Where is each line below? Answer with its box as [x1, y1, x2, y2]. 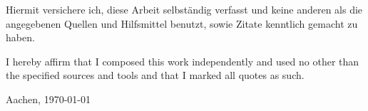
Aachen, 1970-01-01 [6, 91, 91, 106]
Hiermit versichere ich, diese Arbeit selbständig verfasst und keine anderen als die [6, 2, 363, 16]
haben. [6, 30, 35, 45]
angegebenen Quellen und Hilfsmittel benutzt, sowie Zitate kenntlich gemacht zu [6, 16, 358, 31]
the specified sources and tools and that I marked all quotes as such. [6, 68, 305, 83]
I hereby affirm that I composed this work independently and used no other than [6, 53, 359, 68]
